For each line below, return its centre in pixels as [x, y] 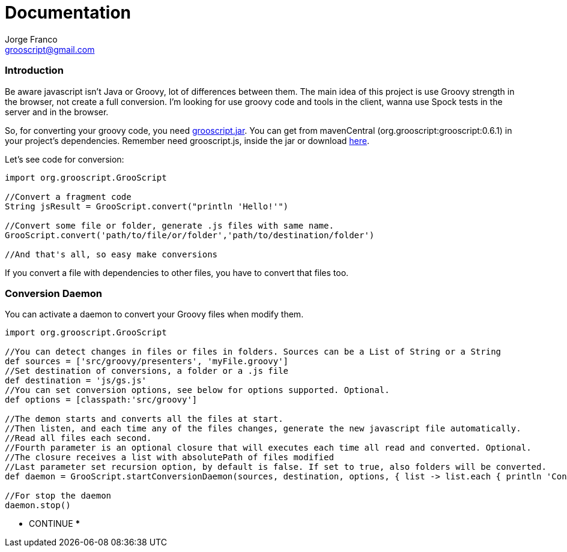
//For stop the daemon [58, 496]
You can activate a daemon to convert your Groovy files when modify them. [154, 314]
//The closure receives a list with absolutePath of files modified [169, 457]
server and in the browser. [57, 112]
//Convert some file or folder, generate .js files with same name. [169, 225]
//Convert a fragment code [68, 196]
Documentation [68, 13]
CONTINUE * [55, 524]
